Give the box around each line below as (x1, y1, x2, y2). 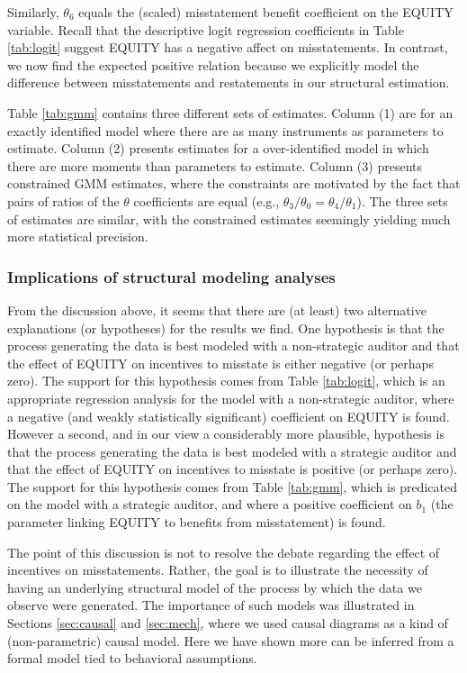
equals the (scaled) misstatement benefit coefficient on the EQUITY (78, 3, 454, 21)
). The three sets (356, 191, 448, 210)
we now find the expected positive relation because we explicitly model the (7, 55, 419, 74)
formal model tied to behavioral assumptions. (7, 649, 257, 668)
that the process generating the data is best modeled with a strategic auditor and (7, 441, 457, 460)
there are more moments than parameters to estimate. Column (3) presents (7, 156, 422, 175)
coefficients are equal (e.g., (133, 191, 280, 210)
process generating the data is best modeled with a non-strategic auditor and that (7, 336, 460, 355)
